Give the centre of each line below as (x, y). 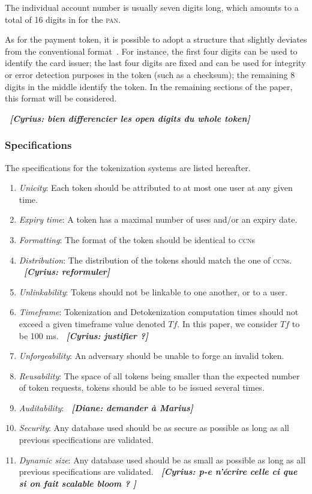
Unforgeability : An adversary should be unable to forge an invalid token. (151, 356)
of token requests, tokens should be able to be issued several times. (142, 387)
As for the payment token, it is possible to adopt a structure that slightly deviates (156, 39)
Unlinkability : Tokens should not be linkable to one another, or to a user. (153, 291)
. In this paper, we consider (227, 323)
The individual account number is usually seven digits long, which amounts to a (152, 7)
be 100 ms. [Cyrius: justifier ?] (84, 335)
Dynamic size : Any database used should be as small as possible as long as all (162, 459)
